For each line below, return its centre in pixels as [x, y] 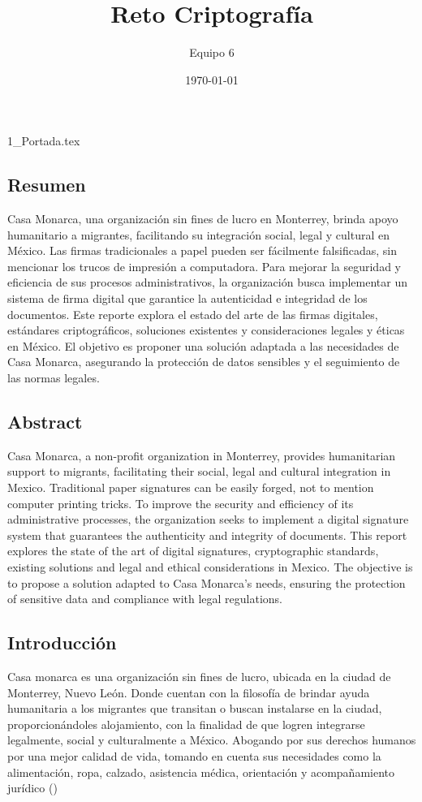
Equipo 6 [212, 52]
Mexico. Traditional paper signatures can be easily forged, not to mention [191, 487]
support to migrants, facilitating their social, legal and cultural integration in [199, 471]
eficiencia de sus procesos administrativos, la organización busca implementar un [208, 282]
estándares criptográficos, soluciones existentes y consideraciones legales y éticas [206, 330]
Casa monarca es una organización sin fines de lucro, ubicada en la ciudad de [199, 676]
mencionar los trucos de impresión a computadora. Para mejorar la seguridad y [204, 266]
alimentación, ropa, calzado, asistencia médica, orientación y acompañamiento [201, 772]
